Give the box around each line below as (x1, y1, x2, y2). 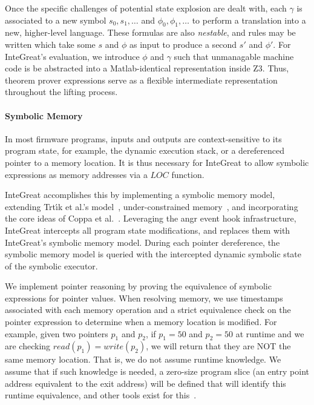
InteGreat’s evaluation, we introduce (5, 50, 140, 62)
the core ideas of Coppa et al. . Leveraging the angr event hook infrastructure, (5, 212, 296, 225)
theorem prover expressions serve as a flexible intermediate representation (5, 73, 278, 86)
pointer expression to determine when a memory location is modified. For (5, 315, 277, 328)
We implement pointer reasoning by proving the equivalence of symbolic (5, 280, 272, 292)
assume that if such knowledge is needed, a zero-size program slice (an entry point (5, 365, 310, 378)
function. (171, 168, 204, 180)
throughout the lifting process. (5, 85, 118, 98)
